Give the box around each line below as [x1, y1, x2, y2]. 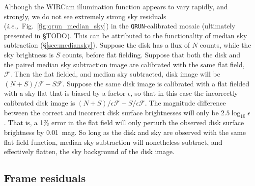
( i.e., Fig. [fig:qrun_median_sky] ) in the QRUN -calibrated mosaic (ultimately [4, 21, 235, 31]
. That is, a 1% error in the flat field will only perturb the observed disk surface [4, 117, 244, 128]
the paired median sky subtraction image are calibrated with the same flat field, [4, 59, 245, 69]
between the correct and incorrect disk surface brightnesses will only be [4, 107, 219, 117]
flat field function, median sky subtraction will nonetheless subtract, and [4, 136, 223, 147]
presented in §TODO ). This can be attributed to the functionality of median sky [4, 30, 247, 40]
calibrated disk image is [4, 98, 75, 107]
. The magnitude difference [144, 98, 226, 107]
